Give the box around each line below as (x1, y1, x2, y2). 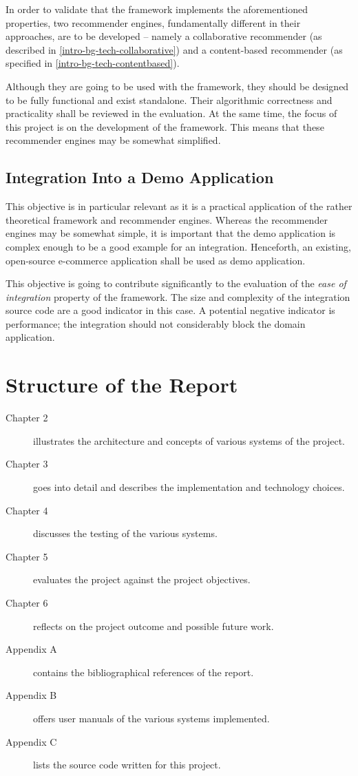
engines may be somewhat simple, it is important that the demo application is (6, 226, 336, 240)
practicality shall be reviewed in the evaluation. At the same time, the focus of (6, 106, 337, 120)
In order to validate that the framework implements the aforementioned (6, 2, 308, 16)
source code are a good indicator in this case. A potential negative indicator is (6, 303, 335, 317)
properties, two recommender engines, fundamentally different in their (6, 15, 301, 30)
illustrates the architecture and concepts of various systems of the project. (33, 433, 345, 448)
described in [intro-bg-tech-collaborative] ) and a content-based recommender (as (6, 42, 343, 56)
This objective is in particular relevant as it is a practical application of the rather (6, 199, 352, 213)
